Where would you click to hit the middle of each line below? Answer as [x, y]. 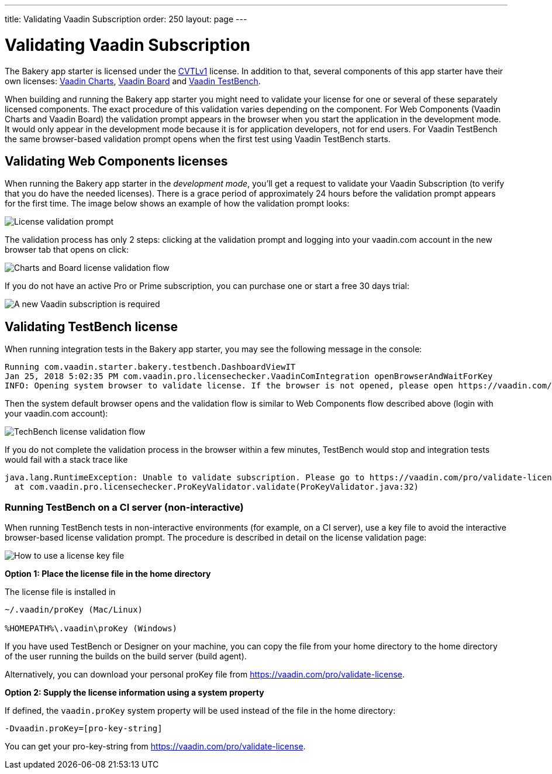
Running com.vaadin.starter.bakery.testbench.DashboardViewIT [150, 367]
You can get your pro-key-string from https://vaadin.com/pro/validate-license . [155, 746]
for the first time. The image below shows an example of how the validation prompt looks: [177, 204]
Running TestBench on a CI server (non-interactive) [124, 507]
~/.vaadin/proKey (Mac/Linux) [74, 609]
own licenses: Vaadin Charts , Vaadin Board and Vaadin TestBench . [133, 81]
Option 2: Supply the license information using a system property [134, 692]
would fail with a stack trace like [66, 460]
